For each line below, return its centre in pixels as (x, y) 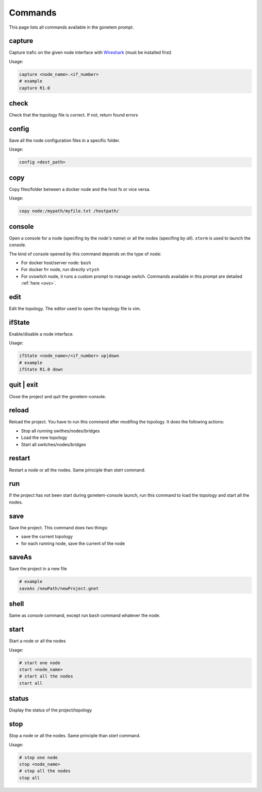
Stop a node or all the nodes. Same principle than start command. (75, 736)
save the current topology (47, 537)
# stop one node (39, 757)
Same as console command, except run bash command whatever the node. (85, 615)
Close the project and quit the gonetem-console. (57, 396)
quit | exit (24, 385)
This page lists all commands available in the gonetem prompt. (72, 27)
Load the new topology (44, 438)
